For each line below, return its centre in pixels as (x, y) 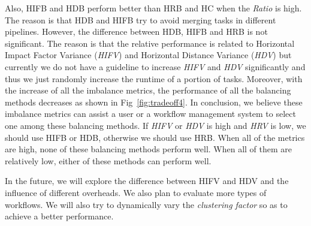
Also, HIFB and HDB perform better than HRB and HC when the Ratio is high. (153, 8)
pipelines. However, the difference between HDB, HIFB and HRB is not (136, 31)
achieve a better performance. (59, 216)
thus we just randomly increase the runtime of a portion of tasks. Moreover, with (154, 78)
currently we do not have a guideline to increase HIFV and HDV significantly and (155, 66)
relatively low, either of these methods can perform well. (108, 160)
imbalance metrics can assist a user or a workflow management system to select (150, 114)
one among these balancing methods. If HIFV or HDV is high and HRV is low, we (155, 125)
